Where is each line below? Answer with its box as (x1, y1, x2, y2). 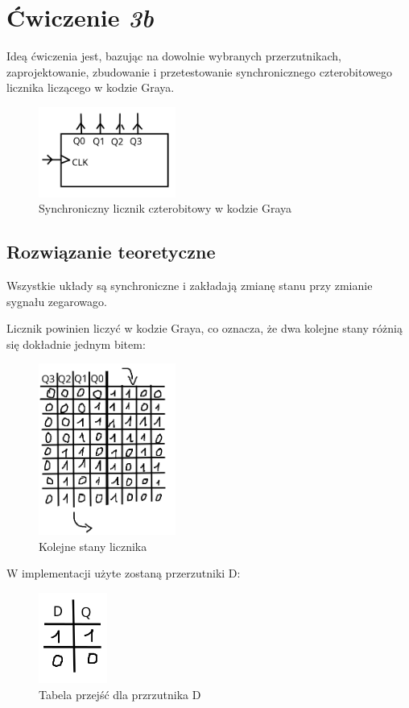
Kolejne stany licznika (39, 537, 147, 554)
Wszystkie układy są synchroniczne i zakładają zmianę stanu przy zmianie (6, 276, 373, 293)
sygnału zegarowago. (6, 292, 107, 309)
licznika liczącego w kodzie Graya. (6, 79, 175, 96)
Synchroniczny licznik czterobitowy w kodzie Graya (39, 200, 292, 217)
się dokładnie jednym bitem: (6, 335, 146, 352)
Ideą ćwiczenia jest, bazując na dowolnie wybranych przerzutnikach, (6, 48, 341, 64)
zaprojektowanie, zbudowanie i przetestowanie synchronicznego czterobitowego (6, 63, 392, 80)
